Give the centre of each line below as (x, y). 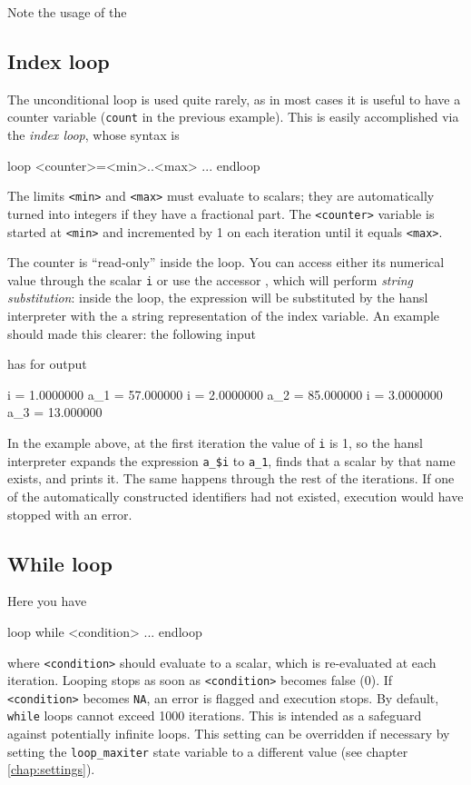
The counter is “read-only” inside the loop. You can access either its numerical (226, 262)
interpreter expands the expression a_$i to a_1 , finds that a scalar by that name (231, 460)
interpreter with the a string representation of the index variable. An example (224, 316)
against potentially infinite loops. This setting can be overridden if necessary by (229, 734)
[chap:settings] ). (51, 769)
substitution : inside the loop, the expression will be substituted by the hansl (218, 298)
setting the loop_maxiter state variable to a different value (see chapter (208, 751)
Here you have (47, 601)
